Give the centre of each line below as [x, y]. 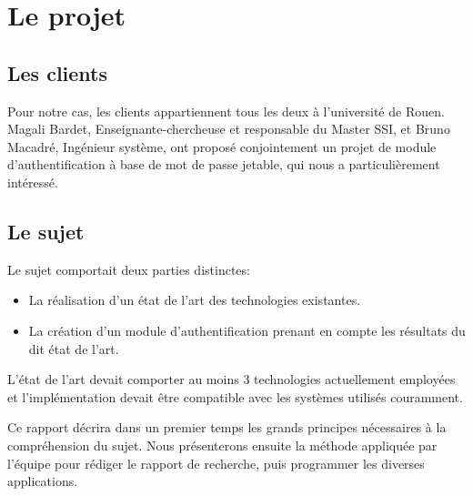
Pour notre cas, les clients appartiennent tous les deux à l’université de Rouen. [226, 111]
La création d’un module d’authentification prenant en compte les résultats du [247, 330]
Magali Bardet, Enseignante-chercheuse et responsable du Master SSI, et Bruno [229, 129]
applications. [43, 481]
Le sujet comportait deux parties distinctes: [129, 269]
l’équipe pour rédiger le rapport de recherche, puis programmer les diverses [216, 463]
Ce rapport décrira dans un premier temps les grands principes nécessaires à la [227, 427]
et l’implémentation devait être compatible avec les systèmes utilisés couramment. [235, 396]
